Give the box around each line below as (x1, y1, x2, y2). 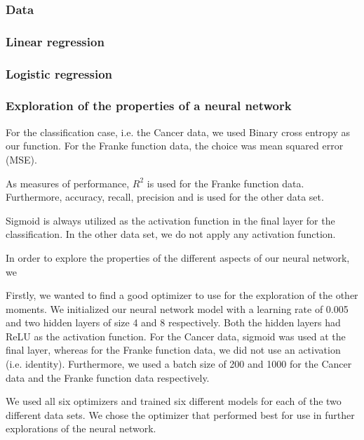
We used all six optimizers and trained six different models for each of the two (6, 394, 342, 408)
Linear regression (6, 32, 105, 50)
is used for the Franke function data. (147, 175, 304, 190)
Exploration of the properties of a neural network (6, 97, 292, 114)
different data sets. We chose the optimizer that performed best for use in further (6, 407, 355, 422)
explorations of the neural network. (6, 421, 156, 436)
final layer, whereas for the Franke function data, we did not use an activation (6, 342, 341, 357)
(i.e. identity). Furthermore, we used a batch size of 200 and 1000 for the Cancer (6, 356, 352, 371)
